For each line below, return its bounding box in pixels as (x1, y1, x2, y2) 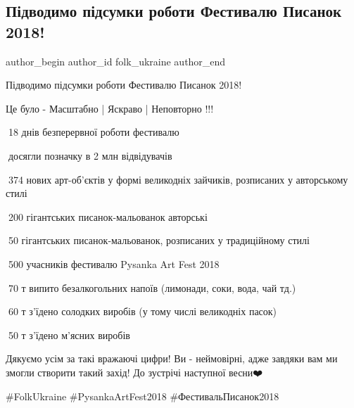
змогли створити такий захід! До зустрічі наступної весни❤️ (6, 364, 263, 379)
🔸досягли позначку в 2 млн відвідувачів (6, 148, 172, 162)
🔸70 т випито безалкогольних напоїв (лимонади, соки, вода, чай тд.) (6, 280, 296, 295)
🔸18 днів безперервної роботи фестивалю (6, 125, 179, 139)
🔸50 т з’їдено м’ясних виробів (6, 327, 130, 342)
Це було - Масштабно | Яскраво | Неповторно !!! (6, 101, 214, 115)
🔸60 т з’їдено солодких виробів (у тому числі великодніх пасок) (6, 304, 277, 319)
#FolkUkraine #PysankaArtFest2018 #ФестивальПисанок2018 (6, 388, 279, 403)
